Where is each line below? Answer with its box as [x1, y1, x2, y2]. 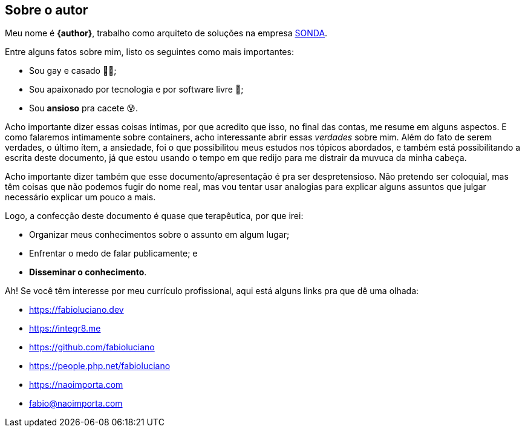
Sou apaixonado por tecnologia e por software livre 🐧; [29, 84, 244, 95]
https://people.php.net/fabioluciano [29, 361, 171, 371]
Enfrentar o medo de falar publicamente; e [29, 248, 198, 259]
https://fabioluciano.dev [29, 304, 124, 315]
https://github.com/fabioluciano [29, 342, 155, 353]
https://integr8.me [29, 323, 101, 334]
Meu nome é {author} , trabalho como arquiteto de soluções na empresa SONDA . [5, 28, 328, 39]
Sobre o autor [5, 2, 88, 18]
